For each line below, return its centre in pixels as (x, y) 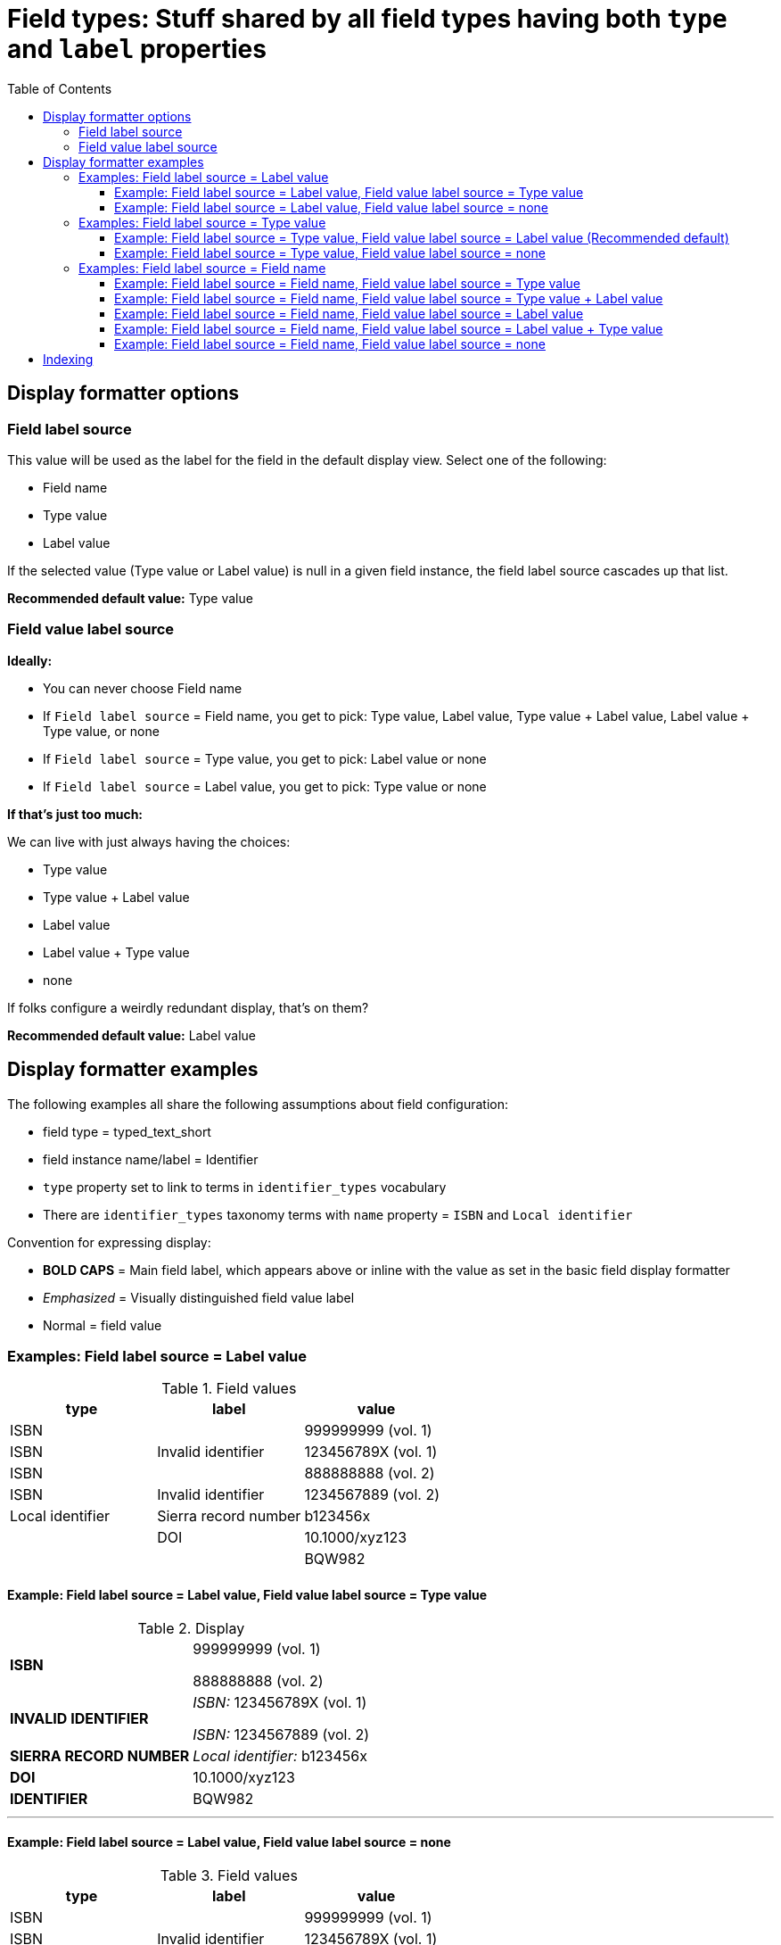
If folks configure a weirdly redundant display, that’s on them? (188, 1007)
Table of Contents (60, 88)
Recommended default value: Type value (130, 598)
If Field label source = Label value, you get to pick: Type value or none (265, 786)
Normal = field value (103, 1325)
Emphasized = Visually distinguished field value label (199, 1297)
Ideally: (30, 660)
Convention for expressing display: (109, 1242)
